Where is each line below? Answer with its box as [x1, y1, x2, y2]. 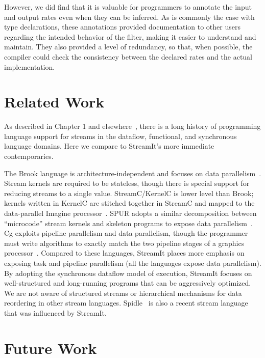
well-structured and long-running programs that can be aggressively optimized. [4, 278, 251, 288]
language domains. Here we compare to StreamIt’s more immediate [4, 141, 214, 151]
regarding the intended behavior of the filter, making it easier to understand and [4, 31, 256, 42]
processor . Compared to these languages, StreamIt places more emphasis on [4, 247, 245, 258]
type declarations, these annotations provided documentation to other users [4, 21, 240, 32]
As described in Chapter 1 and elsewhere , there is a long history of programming [4, 121, 261, 131]
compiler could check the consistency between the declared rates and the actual [4, 51, 253, 62]
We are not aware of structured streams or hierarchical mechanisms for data [4, 287, 242, 298]
